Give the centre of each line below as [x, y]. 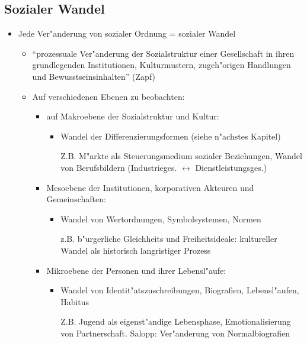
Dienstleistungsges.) [231, 167]
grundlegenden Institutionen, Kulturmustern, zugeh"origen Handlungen [162, 65]
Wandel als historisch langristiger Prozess [136, 250]
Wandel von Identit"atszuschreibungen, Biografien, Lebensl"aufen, [180, 290]
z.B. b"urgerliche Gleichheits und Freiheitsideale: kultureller [169, 239]
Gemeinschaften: [76, 199]
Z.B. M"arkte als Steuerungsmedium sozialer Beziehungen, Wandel [181, 156]
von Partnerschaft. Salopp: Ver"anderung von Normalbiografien [175, 333]
